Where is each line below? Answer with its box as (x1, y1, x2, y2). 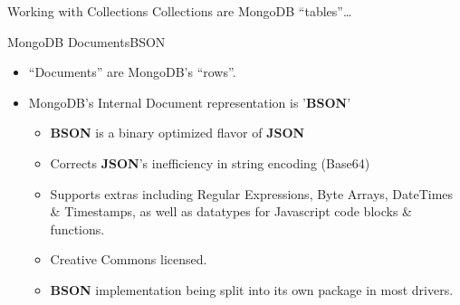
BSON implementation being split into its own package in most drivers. (50, 280, 454, 299)
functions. (50, 219, 105, 238)
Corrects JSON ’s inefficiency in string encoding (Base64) (50, 153, 370, 172)
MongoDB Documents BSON (7, 32, 166, 51)
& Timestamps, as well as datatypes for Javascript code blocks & (50, 202, 412, 221)
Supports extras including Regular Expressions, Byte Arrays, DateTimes (50, 184, 454, 203)
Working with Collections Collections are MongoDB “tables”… (7, 2, 352, 20)
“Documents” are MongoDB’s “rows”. (28, 62, 236, 81)
